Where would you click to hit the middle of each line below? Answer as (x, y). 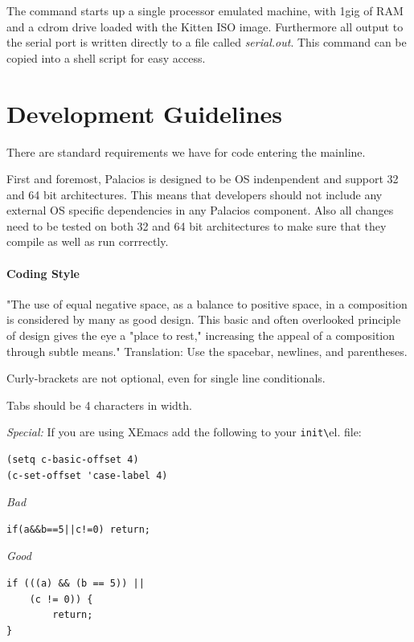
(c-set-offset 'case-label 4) (87, 475)
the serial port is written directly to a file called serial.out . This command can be (207, 42)
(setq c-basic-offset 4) (73, 460)
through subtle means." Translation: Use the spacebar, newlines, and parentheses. (207, 351)
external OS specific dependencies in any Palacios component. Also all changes (200, 210)
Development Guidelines (145, 113)
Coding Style (43, 273)
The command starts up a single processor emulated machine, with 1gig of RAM (205, 10)
